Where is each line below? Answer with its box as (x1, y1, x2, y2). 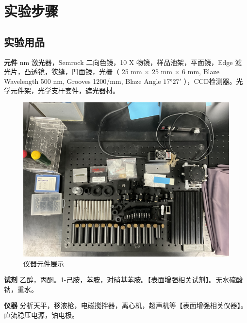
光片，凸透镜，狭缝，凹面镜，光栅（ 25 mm (4, 66, 142, 77)
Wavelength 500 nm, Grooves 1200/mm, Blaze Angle (4, 76, 161, 86)
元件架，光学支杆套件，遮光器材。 (10, 85, 119, 96)
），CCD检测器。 (183, 76, 236, 86)
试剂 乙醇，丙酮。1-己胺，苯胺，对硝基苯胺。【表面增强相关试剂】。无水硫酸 (4, 275, 243, 285)
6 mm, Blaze (182, 66, 219, 77)
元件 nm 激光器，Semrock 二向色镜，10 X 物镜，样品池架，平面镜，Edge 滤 (4, 57, 242, 67)
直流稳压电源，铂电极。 (4, 309, 79, 320)
